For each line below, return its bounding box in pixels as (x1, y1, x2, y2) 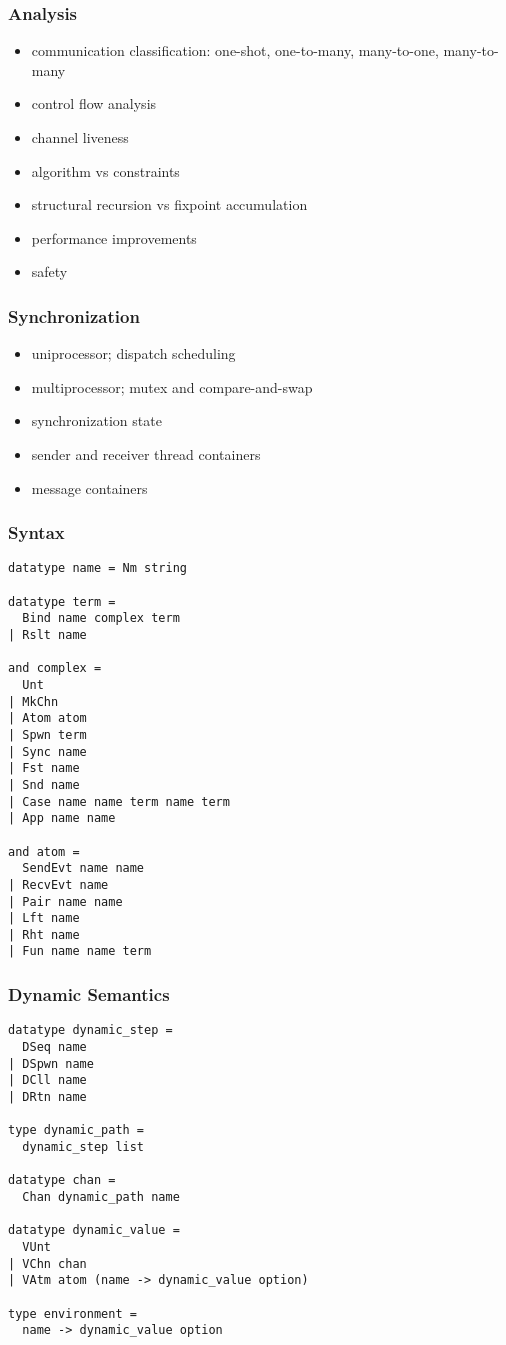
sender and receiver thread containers (31, 443, 261, 464)
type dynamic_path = (8, 1123, 145, 1138)
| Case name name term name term (8, 794, 230, 809)
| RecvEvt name (8, 877, 109, 892)
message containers (31, 477, 148, 498)
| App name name (8, 811, 116, 826)
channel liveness (31, 127, 129, 147)
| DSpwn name (8, 1056, 94, 1071)
